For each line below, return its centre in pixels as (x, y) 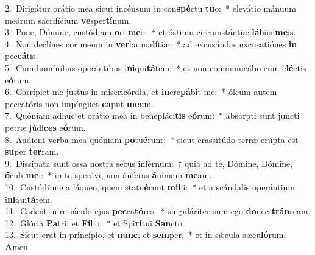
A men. (18, 246)
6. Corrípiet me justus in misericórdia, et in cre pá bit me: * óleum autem (141, 92)
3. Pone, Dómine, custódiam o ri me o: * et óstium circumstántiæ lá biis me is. (150, 32)
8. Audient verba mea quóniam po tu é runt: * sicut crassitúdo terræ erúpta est (152, 139)
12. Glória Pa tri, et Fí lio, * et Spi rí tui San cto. (95, 222)
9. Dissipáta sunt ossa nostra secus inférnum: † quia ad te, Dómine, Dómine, (149, 163)
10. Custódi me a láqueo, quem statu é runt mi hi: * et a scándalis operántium (150, 187)
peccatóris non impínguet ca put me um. (79, 103)
